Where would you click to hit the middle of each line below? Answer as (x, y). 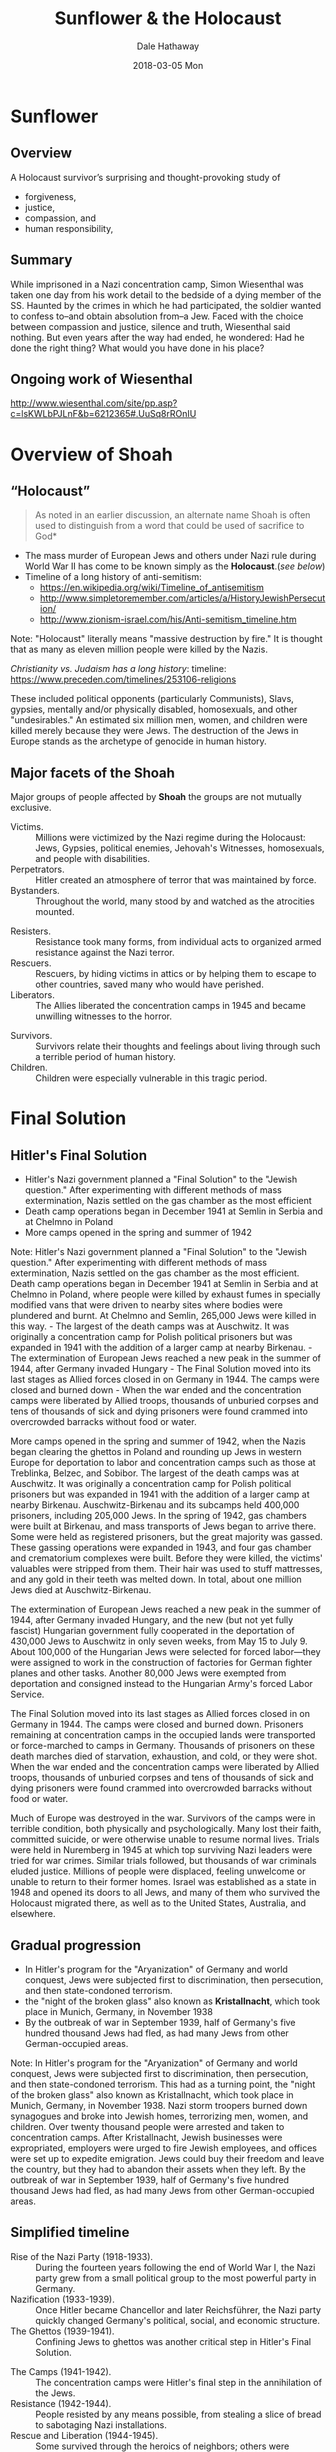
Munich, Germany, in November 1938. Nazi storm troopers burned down (159, 2105)
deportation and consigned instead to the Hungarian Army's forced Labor (161, 1684)
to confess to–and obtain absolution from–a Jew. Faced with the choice (157, 316)
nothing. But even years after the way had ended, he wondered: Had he (157, 337)
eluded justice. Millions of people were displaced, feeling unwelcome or (158, 1871)
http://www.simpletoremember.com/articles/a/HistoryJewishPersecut (182, 598)
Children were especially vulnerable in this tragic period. (151, 1078)
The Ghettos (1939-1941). (62, 2331)
